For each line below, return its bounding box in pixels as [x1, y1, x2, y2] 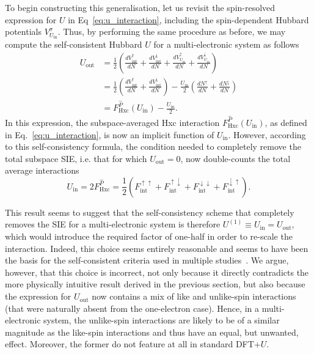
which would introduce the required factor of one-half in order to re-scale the [5, 230, 293, 243]
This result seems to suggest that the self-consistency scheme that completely [5, 205, 294, 218]
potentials [5, 25, 42, 38]
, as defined [265, 116, 307, 128]
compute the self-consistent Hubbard [5, 38, 142, 51]
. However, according [228, 128, 306, 141]
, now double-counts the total [180, 152, 291, 164]
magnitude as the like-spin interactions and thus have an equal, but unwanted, [5, 325, 299, 338]
